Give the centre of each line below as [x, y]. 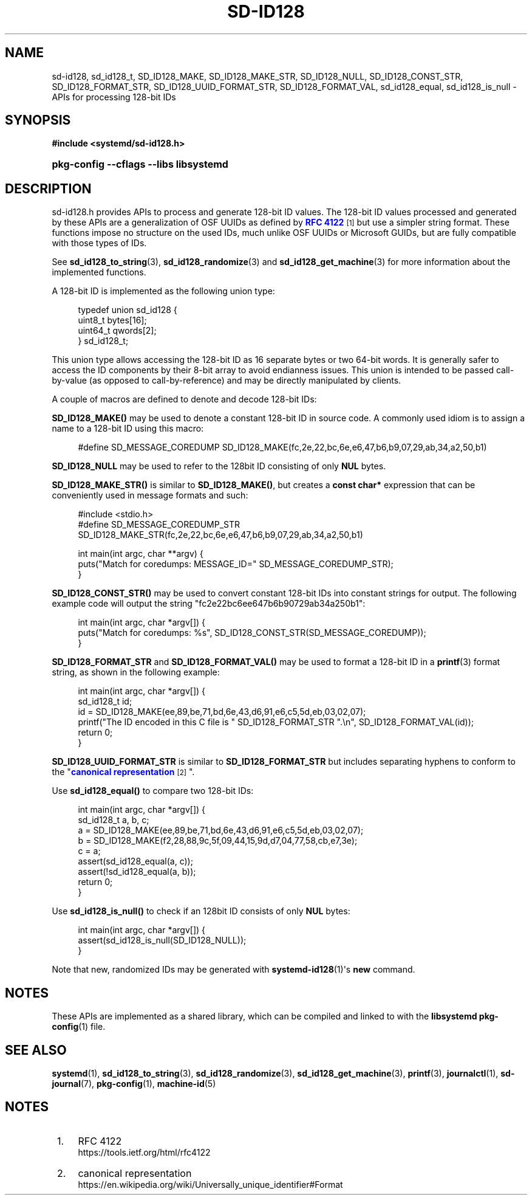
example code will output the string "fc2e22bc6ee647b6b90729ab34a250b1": [209, 604]
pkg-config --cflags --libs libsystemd [140, 164]
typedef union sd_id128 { [128, 310]
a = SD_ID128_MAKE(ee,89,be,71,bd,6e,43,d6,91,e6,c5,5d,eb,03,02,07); [221, 830]
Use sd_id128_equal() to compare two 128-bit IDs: [153, 791]
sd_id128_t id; [105, 702]
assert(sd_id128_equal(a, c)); [135, 861]
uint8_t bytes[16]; [112, 320]
